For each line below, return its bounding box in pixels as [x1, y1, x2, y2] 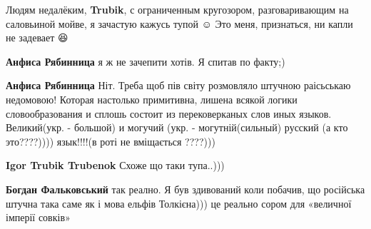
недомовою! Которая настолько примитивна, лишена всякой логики [6, 91, 298, 106]
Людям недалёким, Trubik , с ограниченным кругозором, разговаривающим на [6, 2, 349, 16]
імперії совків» [6, 210, 71, 225]
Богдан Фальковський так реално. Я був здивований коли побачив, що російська [6, 181, 365, 196]
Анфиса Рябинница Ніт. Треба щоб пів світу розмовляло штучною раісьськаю [6, 78, 351, 93]
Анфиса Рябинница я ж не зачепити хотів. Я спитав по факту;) [6, 54, 285, 68]
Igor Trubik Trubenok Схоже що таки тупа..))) [6, 158, 225, 173]
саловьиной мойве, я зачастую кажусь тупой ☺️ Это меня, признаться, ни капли [6, 16, 353, 31]
